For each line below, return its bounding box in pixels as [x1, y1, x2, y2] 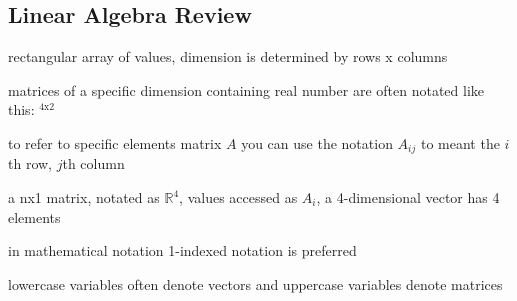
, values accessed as [179, 187, 298, 208]
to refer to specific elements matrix [8, 132, 222, 153]
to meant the [420, 132, 500, 153]
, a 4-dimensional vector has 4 [316, 187, 500, 208]
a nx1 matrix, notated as [8, 187, 160, 208]
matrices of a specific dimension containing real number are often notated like [8, 79, 484, 100]
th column [62, 153, 125, 174]
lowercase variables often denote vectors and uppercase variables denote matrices [8, 273, 503, 294]
